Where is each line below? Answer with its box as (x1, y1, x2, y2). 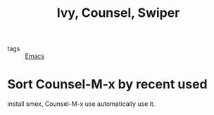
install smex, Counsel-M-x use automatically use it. (7, 100, 156, 108)
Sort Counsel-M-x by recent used (7, 76, 208, 93)
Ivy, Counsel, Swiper (56, 5, 180, 21)
